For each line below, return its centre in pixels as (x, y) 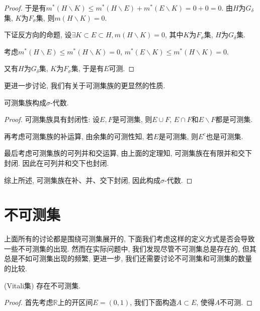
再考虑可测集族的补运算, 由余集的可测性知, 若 (79, 136)
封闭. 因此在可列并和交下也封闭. (57, 163)
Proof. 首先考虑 (29, 302)
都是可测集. (234, 119)
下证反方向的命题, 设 (38, 35)
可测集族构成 (25, 102)
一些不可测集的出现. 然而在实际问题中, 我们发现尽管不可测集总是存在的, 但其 (130, 248)
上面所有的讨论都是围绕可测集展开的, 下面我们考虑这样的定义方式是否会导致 (129, 239)
